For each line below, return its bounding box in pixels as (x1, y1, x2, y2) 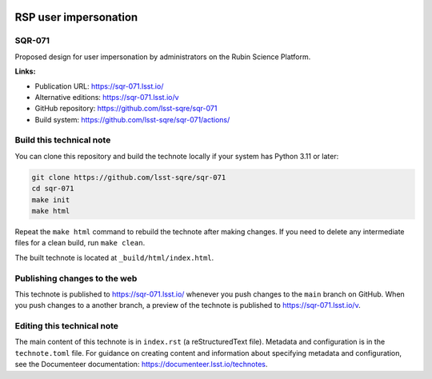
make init (31, 195, 70, 204)
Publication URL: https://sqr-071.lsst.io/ (34, 81, 164, 91)
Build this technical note (14, 134, 111, 146)
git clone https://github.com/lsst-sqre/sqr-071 (31, 173, 226, 182)
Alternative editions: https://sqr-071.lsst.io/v (34, 92, 179, 102)
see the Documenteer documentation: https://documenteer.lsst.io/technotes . (14, 360, 268, 369)
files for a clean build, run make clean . (14, 238, 146, 248)
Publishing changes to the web (14, 273, 138, 284)
